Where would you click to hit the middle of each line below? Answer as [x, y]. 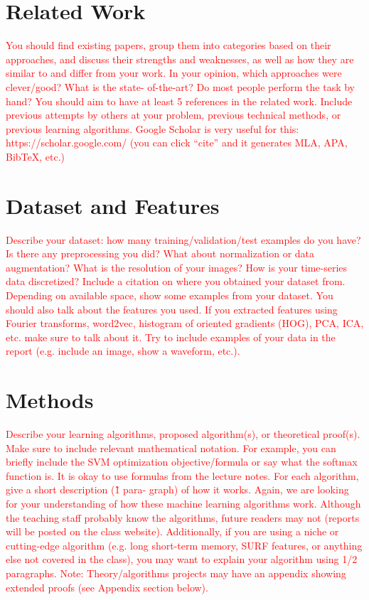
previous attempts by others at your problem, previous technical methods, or [173, 115]
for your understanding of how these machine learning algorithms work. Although [183, 504]
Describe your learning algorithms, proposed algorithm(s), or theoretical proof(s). [183, 434]
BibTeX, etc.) [36, 156]
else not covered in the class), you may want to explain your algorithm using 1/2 [182, 559]
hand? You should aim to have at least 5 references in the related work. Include [179, 101]
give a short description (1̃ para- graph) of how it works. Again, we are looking [177, 489]
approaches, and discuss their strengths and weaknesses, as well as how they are [180, 59]
